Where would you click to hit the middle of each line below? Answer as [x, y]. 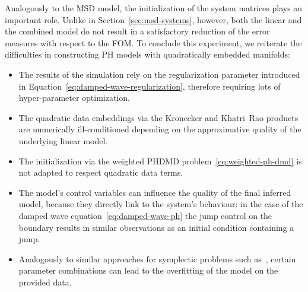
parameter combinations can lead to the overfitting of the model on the [148, 270]
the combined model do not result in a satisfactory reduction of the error [137, 31]
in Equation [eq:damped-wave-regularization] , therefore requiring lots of [150, 86]
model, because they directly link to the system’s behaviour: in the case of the [161, 204]
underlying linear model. [63, 140]
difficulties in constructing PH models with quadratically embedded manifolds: [147, 54]
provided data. [45, 282]
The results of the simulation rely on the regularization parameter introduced [159, 74]
